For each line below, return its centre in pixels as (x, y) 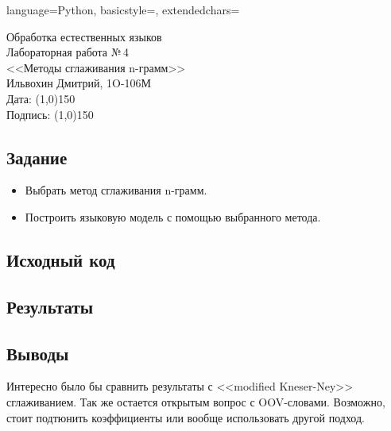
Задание (37, 157)
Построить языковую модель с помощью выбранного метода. (173, 216)
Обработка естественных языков (84, 36)
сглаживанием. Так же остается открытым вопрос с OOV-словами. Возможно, (196, 401)
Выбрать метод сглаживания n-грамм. (116, 190)
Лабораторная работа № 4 (68, 52)
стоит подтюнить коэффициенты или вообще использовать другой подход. (186, 417)
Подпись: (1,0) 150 (50, 114)
